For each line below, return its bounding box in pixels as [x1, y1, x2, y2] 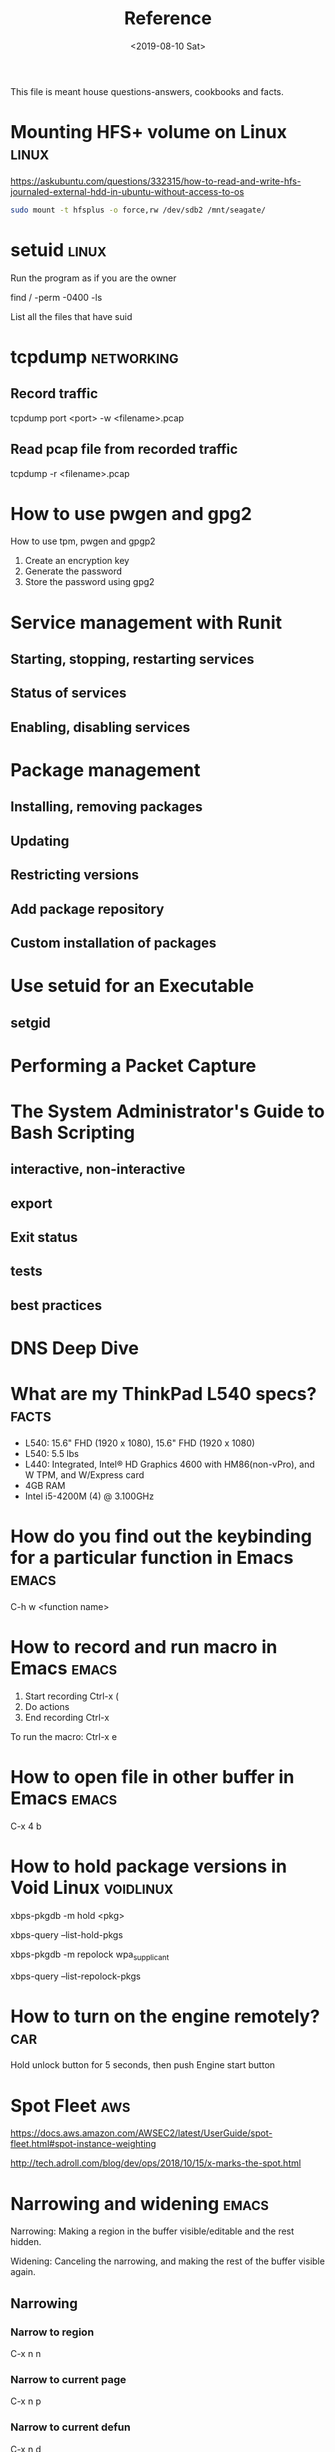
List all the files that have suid [10, 310, 133, 322]
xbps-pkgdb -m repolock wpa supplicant [10, 1948, 170, 1962]
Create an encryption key [24, 555, 130, 567]
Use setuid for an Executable [10, 975, 255, 997]
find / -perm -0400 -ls [10, 291, 103, 303]
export [10, 1195, 53, 1212]
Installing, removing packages [10, 798, 203, 816]
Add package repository [10, 900, 165, 917]
